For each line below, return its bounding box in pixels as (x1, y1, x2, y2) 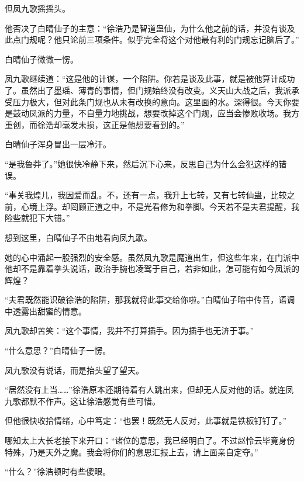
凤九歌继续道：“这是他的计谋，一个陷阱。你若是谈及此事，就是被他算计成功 (5, 72, 295, 85)
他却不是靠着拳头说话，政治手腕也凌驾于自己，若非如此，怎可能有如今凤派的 (5, 262, 299, 275)
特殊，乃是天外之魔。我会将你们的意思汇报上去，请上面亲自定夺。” (5, 445, 258, 458)
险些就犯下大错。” (5, 212, 70, 224)
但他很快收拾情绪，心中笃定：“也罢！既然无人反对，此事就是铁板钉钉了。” (5, 414, 287, 427)
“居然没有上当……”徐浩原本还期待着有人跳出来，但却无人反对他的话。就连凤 (5, 383, 293, 396)
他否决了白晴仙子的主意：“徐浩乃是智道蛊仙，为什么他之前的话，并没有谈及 (5, 22, 295, 34)
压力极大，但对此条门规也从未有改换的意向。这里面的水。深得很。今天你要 (12, 95, 299, 108)
